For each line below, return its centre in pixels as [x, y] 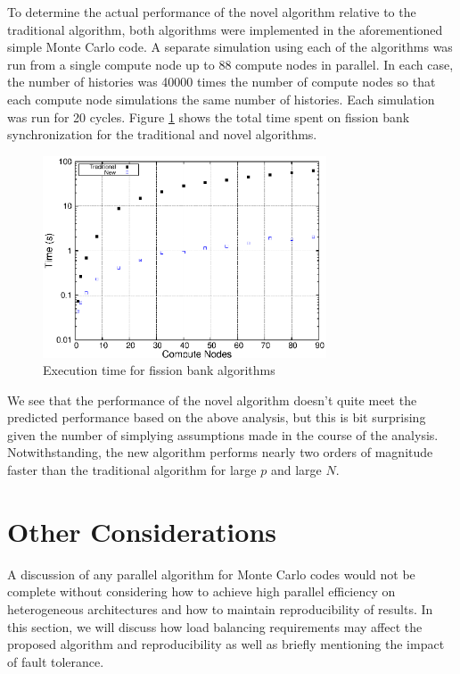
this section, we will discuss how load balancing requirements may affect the [215, 626]
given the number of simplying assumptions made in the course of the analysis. [223, 434]
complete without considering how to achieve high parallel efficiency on [201, 591]
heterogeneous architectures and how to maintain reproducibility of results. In [220, 608]
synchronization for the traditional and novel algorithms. [162, 134]
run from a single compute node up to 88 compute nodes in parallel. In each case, [230, 64]
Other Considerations [142, 531]
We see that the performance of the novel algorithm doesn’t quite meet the [212, 399]
